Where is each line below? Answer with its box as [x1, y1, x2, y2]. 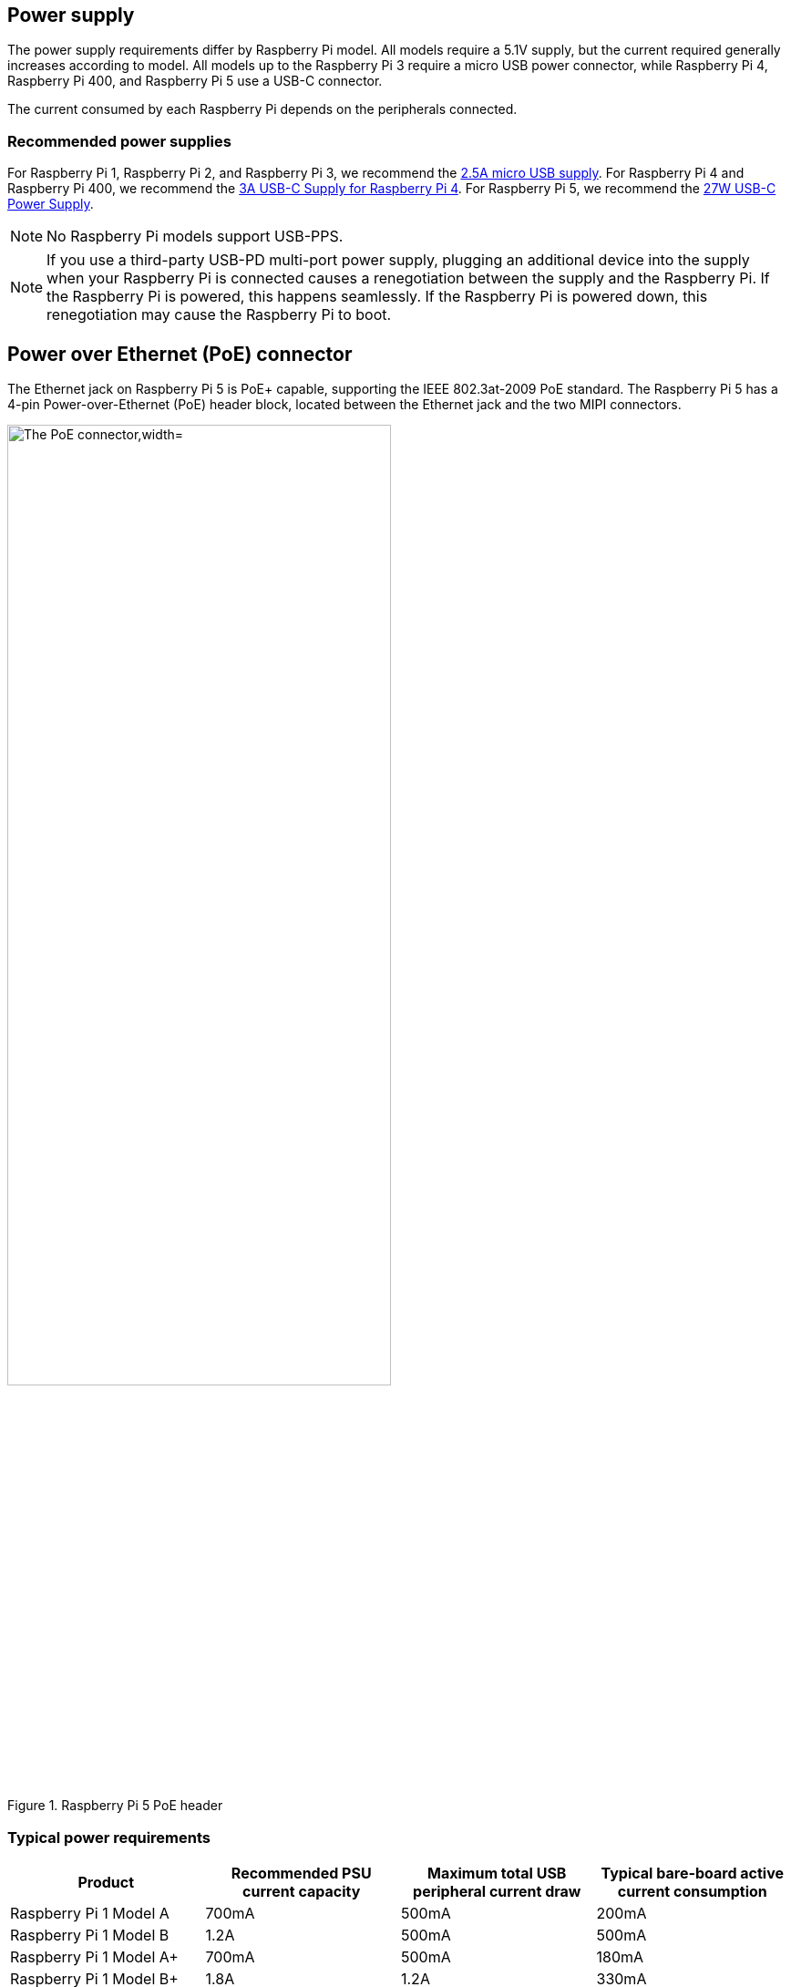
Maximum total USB [427, 1864, 567, 1883]
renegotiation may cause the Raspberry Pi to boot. [46, 305, 392, 324]
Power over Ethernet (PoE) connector [7, 342, 353, 365]
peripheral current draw [413, 1882, 581, 1901]
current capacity [242, 1882, 361, 1901]
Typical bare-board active [601, 1864, 784, 1883]
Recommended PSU [231, 1864, 372, 1883]
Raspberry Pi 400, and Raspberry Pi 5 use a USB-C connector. [7, 73, 383, 89]
